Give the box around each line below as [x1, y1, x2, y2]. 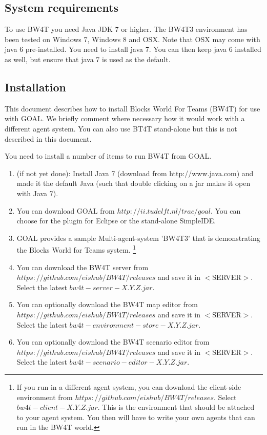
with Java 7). [16, 187, 58, 198]
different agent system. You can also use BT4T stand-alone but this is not [5, 123, 237, 134]
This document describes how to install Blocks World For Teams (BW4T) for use [5, 103, 260, 114]
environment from [16, 391, 73, 402]
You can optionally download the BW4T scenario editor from [16, 336, 210, 347]
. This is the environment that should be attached [97, 402, 255, 412]
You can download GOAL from [16, 205, 115, 216]
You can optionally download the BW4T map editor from [16, 299, 198, 310]
